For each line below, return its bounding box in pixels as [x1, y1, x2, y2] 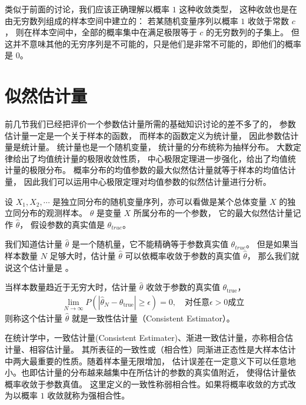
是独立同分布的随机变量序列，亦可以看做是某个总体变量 [52, 195, 267, 207]
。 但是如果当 [246, 238, 298, 250]
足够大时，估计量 [49, 250, 116, 262]
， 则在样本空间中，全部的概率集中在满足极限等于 [5, 26, 197, 38]
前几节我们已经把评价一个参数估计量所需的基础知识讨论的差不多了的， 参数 [5, 118, 296, 130]
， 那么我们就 [247, 250, 300, 262]
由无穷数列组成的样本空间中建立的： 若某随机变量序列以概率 [5, 14, 238, 26]
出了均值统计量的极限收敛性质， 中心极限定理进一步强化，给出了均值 [21, 152, 288, 164]
